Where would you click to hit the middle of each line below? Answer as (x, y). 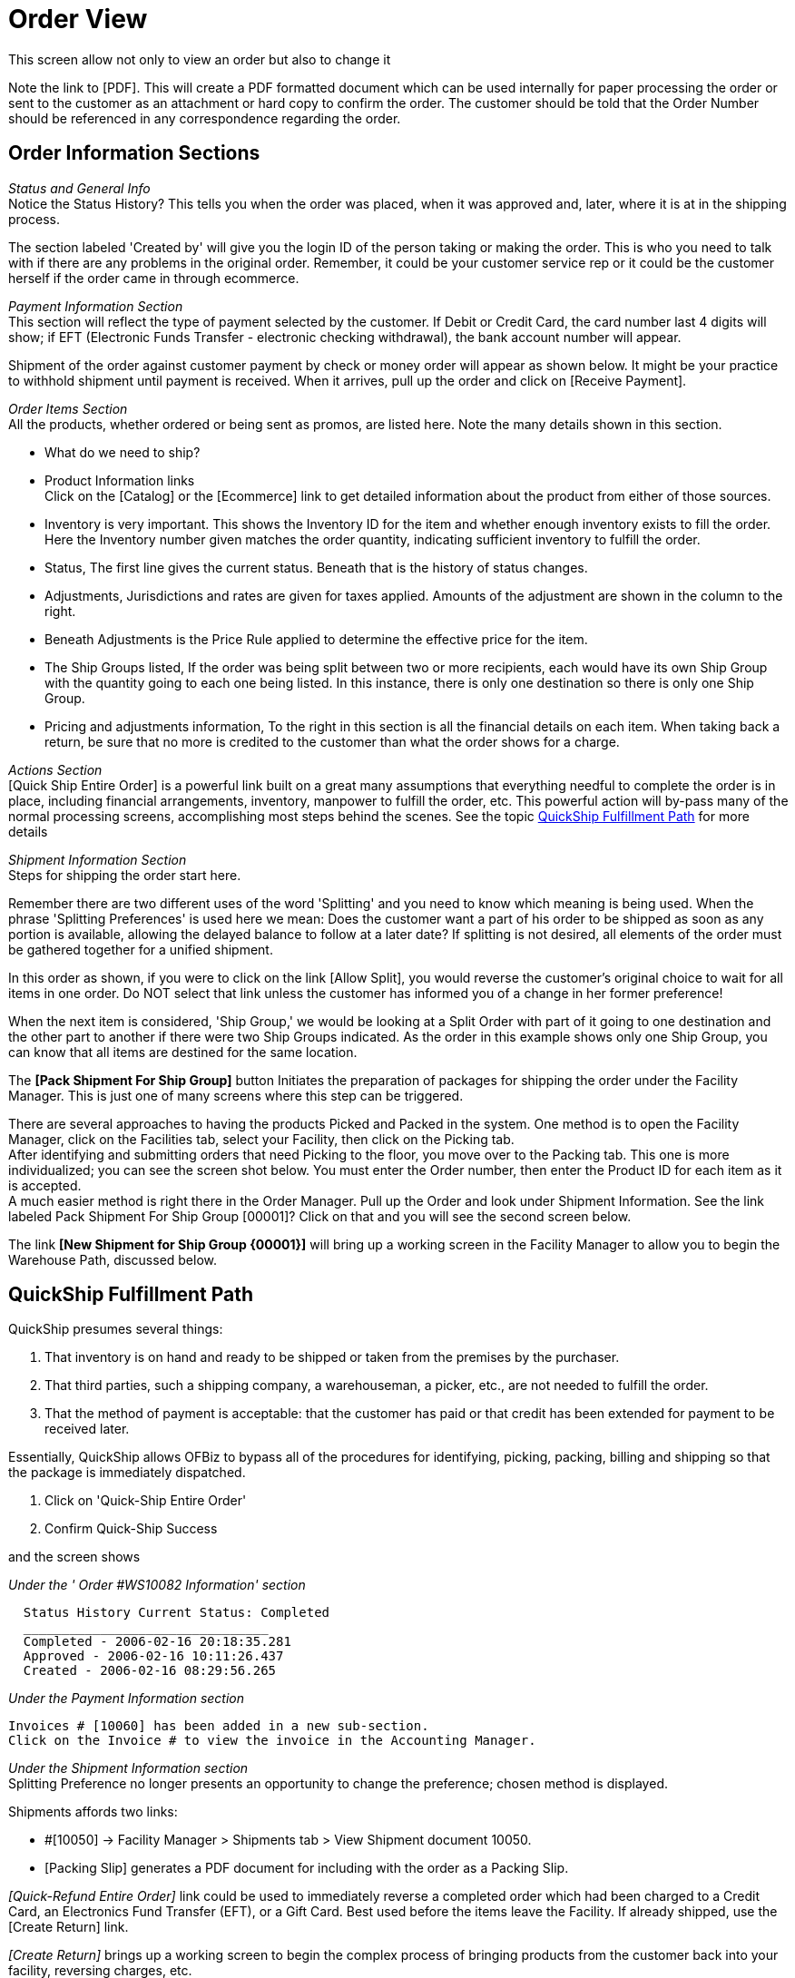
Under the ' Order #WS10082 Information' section (157, 1585)
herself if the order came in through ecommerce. (154, 278)
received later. (87, 1429)
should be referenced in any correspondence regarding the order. (205, 118)
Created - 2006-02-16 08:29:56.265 (150, 1671)
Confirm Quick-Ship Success (131, 1529)
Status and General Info (79, 188)
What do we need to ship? (123, 452)
